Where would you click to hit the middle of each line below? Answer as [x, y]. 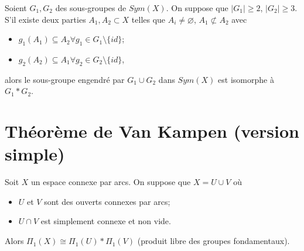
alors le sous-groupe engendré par [65, 79]
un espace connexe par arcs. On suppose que [111, 182]
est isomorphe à [246, 79]
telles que [148, 19]
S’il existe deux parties [45, 19]
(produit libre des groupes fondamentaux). [214, 241]
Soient [16, 8]
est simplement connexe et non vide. [106, 221]
